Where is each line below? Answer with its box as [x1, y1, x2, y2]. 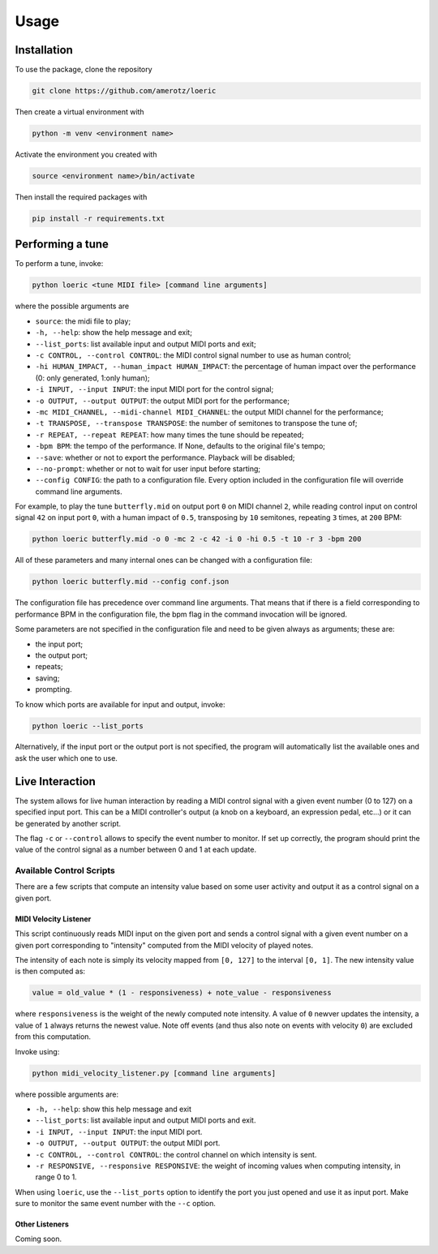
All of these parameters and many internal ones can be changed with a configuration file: [15, 556, 312, 565]
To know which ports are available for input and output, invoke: [15, 699, 226, 709]
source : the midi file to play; [35, 316, 131, 326]
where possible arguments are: [15, 1089, 119, 1099]
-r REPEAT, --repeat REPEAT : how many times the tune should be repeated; [35, 430, 304, 440]
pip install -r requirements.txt [32, 213, 165, 223]
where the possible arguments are [15, 301, 130, 311]
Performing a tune [15, 238, 109, 251]
